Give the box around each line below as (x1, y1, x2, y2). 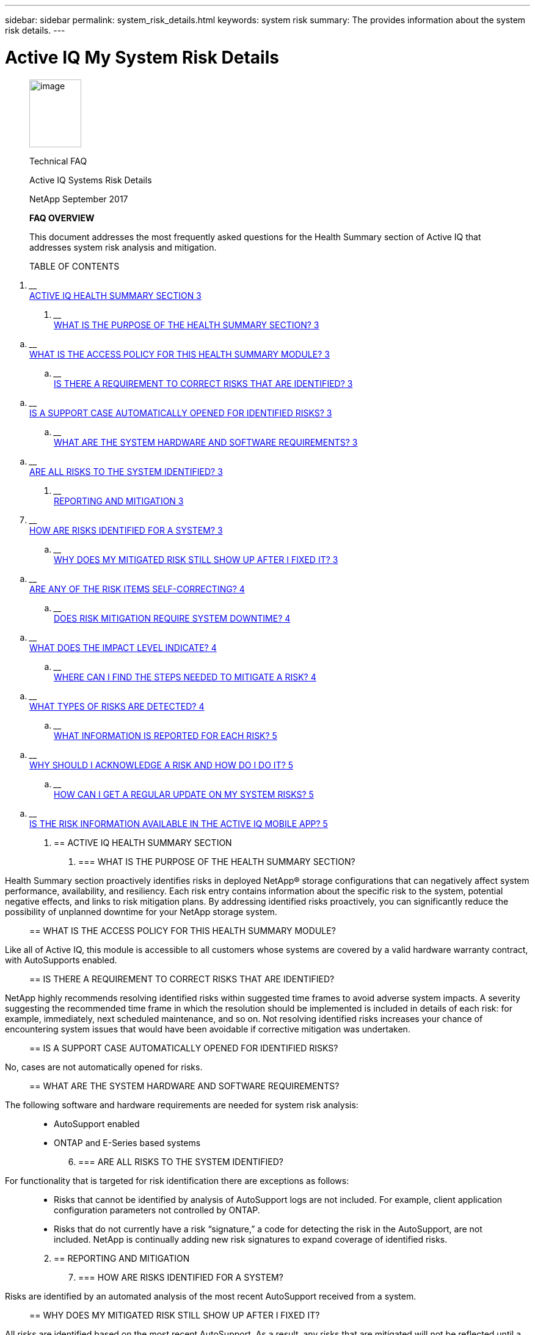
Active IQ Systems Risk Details (29, 174, 152, 185)
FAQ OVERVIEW (29, 212, 95, 223)
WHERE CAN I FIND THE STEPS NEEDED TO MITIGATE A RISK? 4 (54, 671, 316, 682)
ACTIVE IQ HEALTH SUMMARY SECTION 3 (29, 290, 202, 301)
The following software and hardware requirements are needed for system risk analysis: (5, 1099, 358, 1110)
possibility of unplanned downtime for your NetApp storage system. (5, 906, 277, 917)
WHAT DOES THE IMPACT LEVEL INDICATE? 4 (29, 642, 217, 653)
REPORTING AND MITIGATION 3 (54, 495, 184, 506)
